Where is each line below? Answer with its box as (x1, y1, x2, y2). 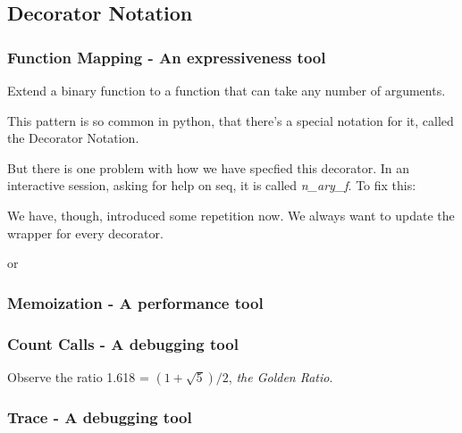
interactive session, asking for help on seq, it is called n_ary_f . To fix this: (7, 176, 416, 195)
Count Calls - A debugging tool (7, 332, 239, 354)
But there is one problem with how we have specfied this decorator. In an (7, 158, 410, 177)
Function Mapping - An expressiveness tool (7, 46, 326, 68)
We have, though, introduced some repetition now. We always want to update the (7, 205, 455, 224)
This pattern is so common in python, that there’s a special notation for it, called (7, 111, 454, 129)
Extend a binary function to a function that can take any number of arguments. (7, 81, 446, 99)
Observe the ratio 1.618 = (7, 367, 149, 386)
